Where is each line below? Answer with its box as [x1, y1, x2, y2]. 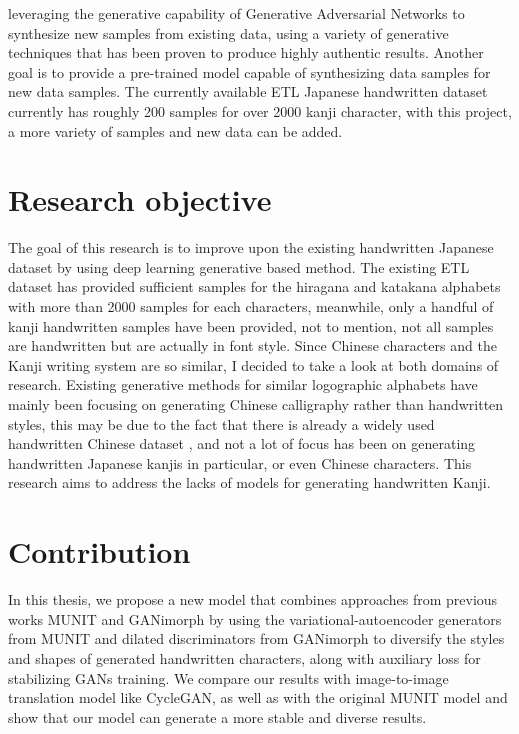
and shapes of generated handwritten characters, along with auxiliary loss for [8, 647, 481, 668]
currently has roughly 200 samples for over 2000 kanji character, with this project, [8, 100, 512, 121]
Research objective [8, 179, 272, 220]
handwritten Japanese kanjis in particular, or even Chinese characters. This [8, 452, 472, 473]
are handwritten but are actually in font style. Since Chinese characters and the [8, 335, 497, 356]
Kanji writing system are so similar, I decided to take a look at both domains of [8, 354, 499, 375]
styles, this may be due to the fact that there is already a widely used [8, 413, 435, 434]
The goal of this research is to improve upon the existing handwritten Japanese [8, 237, 494, 258]
